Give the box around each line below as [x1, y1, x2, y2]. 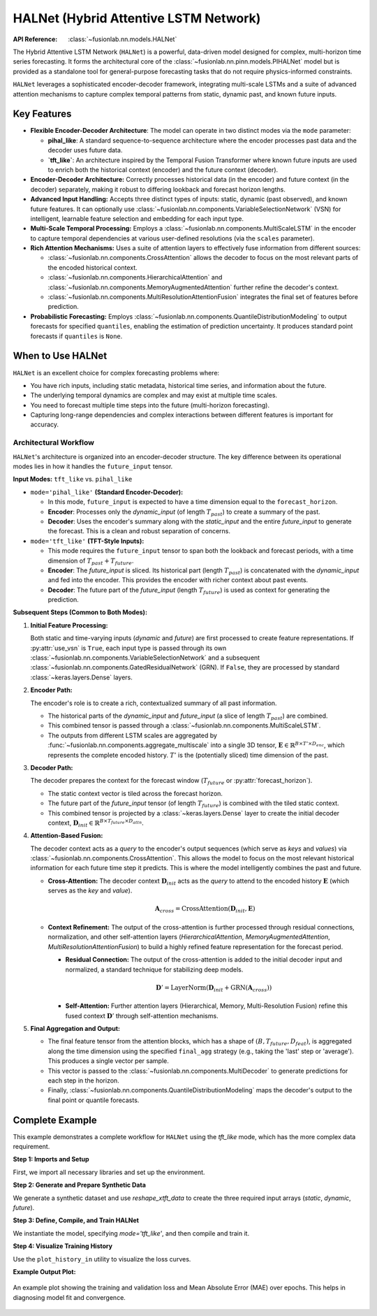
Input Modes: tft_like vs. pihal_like [13, 475, 133, 484]
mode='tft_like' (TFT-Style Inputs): [30, 537, 145, 545]
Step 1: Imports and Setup [13, 1155, 90, 1164]
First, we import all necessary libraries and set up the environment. [13, 1168, 205, 1176]
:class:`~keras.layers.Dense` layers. [30, 673, 133, 681]
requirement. [13, 1143, 50, 1151]
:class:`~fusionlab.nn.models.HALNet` [68, 35, 177, 43]
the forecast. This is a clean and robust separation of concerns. [47, 527, 230, 535]
